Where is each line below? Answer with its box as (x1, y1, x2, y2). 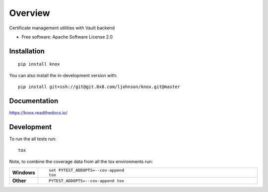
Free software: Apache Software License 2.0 (21, 34, 113, 40)
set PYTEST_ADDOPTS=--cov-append (49, 168, 124, 173)
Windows (12, 169, 35, 176)
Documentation (9, 96, 59, 105)
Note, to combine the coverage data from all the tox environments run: (9, 158, 153, 164)
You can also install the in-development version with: (9, 72, 118, 78)
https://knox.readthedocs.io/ (9, 110, 68, 116)
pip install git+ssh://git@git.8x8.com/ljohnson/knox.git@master (18, 84, 181, 90)
